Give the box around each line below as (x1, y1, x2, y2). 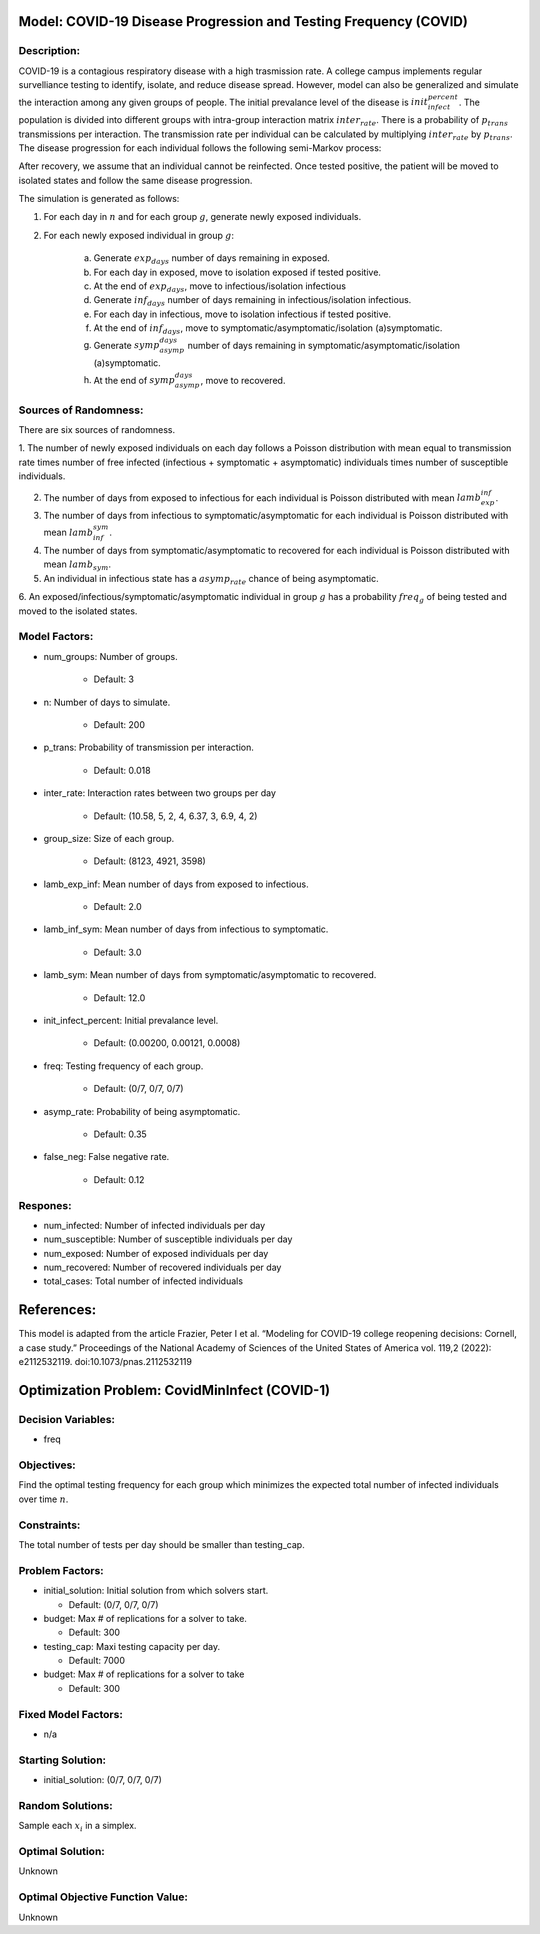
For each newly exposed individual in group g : (43, 229, 235, 241)
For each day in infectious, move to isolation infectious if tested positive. (93, 308, 392, 320)
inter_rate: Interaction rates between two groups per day (43, 787, 277, 799)
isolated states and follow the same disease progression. (18, 174, 253, 186)
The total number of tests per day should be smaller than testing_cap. (18, 1538, 305, 1550)
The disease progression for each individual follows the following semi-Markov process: (18, 141, 382, 154)
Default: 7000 (68, 1655, 125, 1667)
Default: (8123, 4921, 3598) (93, 855, 207, 867)
